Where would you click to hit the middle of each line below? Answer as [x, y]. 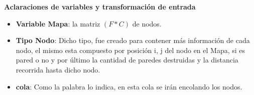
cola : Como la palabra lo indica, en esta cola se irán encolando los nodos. [129, 86]
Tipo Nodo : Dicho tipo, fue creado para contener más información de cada [133, 40]
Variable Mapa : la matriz [58, 23]
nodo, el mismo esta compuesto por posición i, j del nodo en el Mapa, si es [131, 50]
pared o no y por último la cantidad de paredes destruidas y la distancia [127, 60]
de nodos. [147, 23]
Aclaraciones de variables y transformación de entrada [100, 6]
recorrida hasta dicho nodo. [58, 69]
